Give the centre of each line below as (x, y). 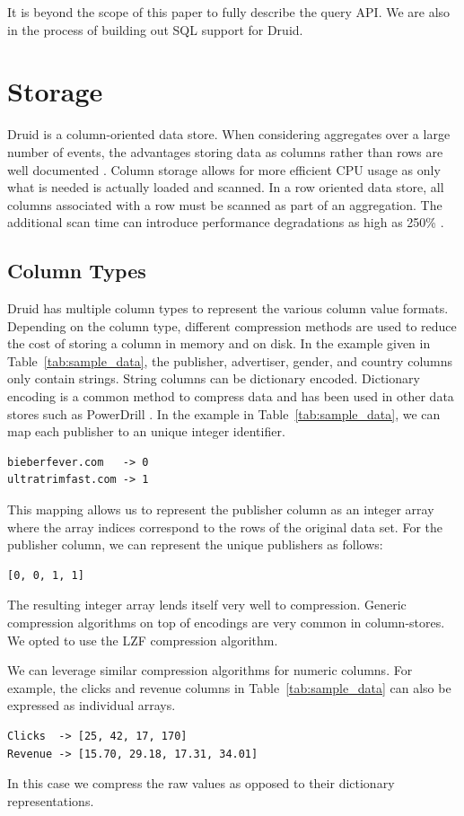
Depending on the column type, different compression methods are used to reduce (232, 325)
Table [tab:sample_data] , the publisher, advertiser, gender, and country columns (230, 360)
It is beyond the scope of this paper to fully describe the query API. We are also (229, 12)
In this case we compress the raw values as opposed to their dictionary (201, 783)
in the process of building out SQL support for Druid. (155, 29)
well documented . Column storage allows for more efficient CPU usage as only (224, 169)
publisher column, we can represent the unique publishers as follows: (195, 544)
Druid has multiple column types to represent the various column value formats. (228, 308)
